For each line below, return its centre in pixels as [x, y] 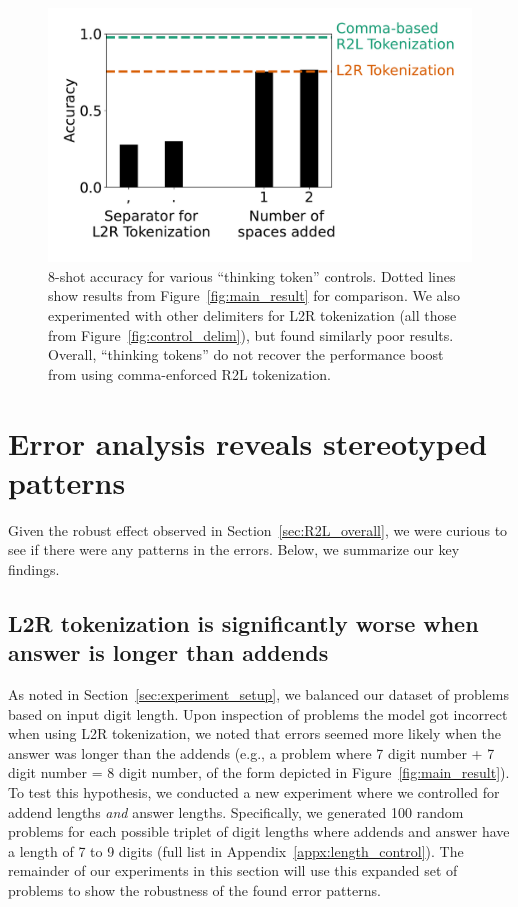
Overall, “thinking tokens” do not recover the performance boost [246, 354]
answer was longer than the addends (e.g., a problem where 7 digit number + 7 [251, 752]
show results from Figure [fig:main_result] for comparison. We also [254, 295]
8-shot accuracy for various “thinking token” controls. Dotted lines [252, 275]
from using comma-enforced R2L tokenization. [189, 373]
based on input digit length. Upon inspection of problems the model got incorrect [258, 713]
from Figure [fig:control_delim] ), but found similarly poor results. [251, 334]
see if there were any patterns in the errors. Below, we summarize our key [234, 549]
